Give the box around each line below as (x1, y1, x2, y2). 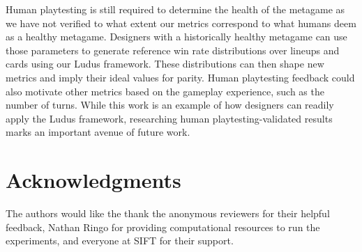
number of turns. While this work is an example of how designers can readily (6, 97, 334, 112)
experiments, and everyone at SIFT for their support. (6, 233, 234, 248)
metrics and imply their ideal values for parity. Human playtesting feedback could (6, 70, 355, 84)
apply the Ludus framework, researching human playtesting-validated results (6, 111, 333, 125)
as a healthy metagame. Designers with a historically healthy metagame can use (6, 29, 347, 44)
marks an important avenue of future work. (6, 125, 190, 139)
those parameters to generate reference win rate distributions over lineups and (6, 42, 340, 57)
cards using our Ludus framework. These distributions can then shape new (6, 56, 324, 71)
